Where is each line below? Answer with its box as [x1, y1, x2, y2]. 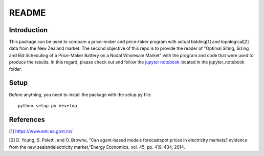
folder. [9, 66, 22, 72]
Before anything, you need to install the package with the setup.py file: [9, 92, 152, 97]
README [9, 7, 46, 18]
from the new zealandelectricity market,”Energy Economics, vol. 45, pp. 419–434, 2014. [9, 144, 185, 150]
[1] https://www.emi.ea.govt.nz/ [9, 128, 73, 134]
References [9, 115, 45, 124]
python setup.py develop [18, 103, 77, 108]
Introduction [9, 26, 48, 34]
